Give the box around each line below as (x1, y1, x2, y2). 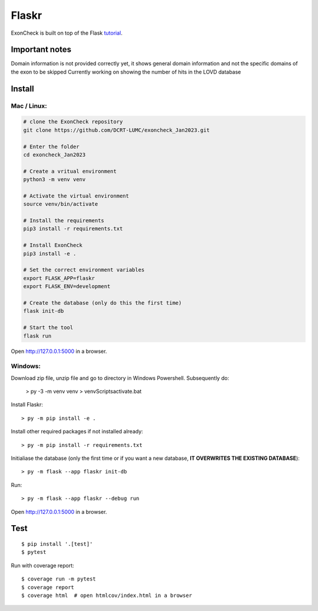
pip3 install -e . (23, 250, 77, 257)
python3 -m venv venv (23, 176, 86, 183)
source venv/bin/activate (23, 201, 98, 208)
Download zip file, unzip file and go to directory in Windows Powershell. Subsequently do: (11, 374, 230, 382)
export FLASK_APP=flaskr (23, 275, 95, 282)
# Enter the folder (23, 143, 79, 150)
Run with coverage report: (11, 562, 75, 569)
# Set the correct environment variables (23, 266, 145, 273)
